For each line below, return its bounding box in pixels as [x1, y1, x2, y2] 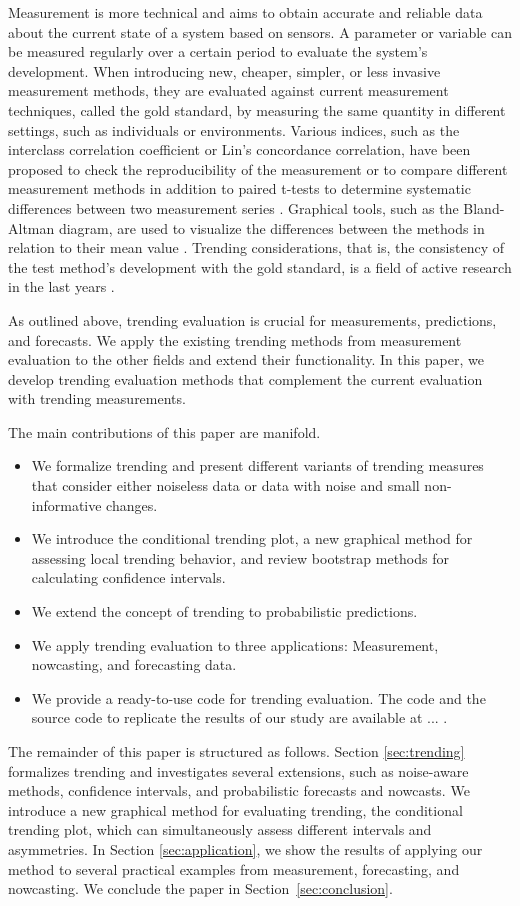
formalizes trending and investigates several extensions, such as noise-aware [8, 760, 469, 781]
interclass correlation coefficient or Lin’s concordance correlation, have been [8, 139, 471, 160]
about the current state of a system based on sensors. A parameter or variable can [8, 21, 512, 42]
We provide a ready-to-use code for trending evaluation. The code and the [31, 687, 486, 708]
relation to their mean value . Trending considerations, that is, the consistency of [8, 237, 504, 258]
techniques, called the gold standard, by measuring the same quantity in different [8, 99, 506, 120]
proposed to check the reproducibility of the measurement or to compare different [8, 158, 508, 179]
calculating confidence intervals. [31, 567, 226, 588]
